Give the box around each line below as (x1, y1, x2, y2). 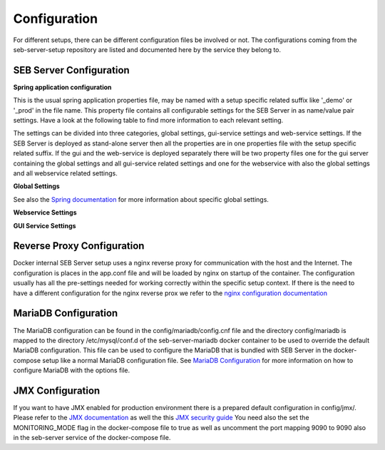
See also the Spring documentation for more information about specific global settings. (13, 195, 269, 203)
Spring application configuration (13, 83, 112, 91)
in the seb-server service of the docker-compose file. (13, 434, 171, 442)
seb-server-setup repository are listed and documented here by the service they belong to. (13, 45, 282, 53)
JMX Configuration (13, 384, 101, 397)
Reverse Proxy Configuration (13, 240, 145, 252)
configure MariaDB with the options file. (13, 366, 130, 374)
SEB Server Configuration (13, 64, 130, 76)
